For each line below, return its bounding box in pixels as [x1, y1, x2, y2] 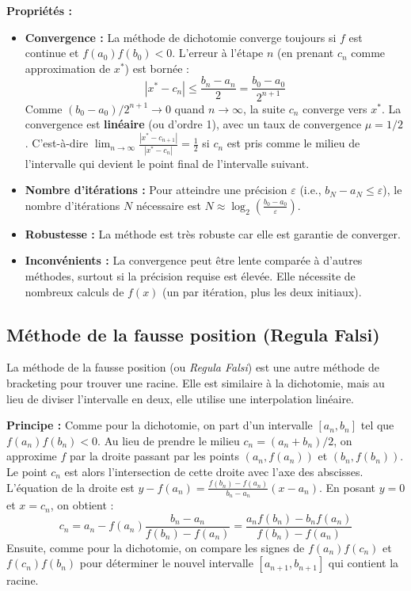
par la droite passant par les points [70, 448, 239, 464]
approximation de [25, 59, 111, 76]
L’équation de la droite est [6, 479, 135, 495]
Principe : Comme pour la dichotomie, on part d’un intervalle [6, 417, 313, 433]
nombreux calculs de [25, 283, 124, 299]
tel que [360, 417, 394, 433]
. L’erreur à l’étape [172, 44, 264, 61]
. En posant [318, 479, 376, 495]
